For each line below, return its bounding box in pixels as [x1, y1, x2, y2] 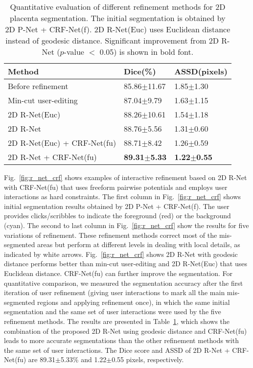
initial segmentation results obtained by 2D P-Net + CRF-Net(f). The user [4, 201, 230, 211]
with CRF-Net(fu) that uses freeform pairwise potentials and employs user [4, 182, 228, 192]
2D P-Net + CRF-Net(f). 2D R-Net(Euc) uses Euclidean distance [5, 23, 230, 35]
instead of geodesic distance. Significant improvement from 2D [5, 35, 219, 46]
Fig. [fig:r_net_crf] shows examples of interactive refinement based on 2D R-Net [4, 172, 247, 182]
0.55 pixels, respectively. [112, 354, 184, 365]
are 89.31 [28, 354, 56, 365]
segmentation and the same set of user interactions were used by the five [4, 306, 221, 317]
